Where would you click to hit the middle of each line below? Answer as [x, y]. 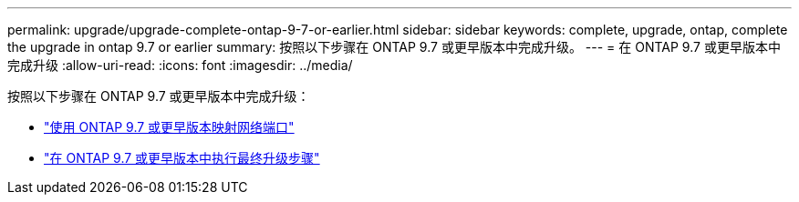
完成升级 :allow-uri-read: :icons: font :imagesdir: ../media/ [180, 65]
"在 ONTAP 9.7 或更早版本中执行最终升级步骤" [182, 158]
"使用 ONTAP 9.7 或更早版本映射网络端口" [169, 127]
